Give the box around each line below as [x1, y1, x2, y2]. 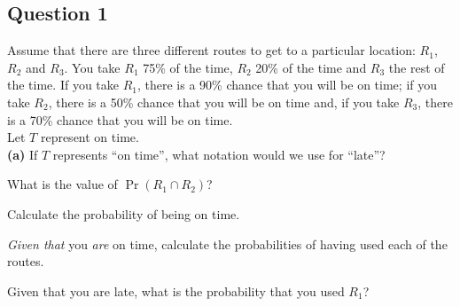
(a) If [7, 145, 38, 163]
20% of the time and [255, 58, 367, 76]
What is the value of [7, 175, 118, 193]
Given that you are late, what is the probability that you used [7, 281, 345, 300]
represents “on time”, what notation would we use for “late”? [52, 145, 386, 163]
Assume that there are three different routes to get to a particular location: [7, 41, 416, 59]
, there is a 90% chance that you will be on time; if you [136, 75, 438, 94]
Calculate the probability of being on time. [7, 204, 240, 223]
